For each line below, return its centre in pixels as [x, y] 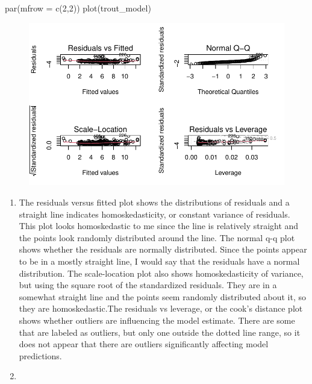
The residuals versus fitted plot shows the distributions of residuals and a [154, 202]
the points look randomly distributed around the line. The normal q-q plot [157, 237]
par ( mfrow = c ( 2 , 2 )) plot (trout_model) [78, 8]
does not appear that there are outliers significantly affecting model [144, 344]
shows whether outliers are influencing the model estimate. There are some [157, 320]
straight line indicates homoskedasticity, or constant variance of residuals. [154, 214]
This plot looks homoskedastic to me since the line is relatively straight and [159, 226]
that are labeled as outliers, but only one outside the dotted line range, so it [160, 332]
